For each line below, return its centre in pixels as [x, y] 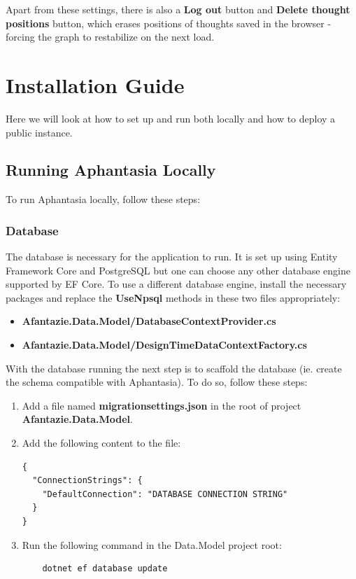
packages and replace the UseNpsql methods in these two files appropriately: [173, 297]
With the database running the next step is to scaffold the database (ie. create [174, 368]
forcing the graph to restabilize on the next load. [110, 37]
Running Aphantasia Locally [111, 170]
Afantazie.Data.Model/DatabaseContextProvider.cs [149, 321]
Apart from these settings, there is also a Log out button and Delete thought [178, 9]
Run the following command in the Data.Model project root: [152, 544]
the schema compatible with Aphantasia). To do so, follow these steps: [157, 382]
